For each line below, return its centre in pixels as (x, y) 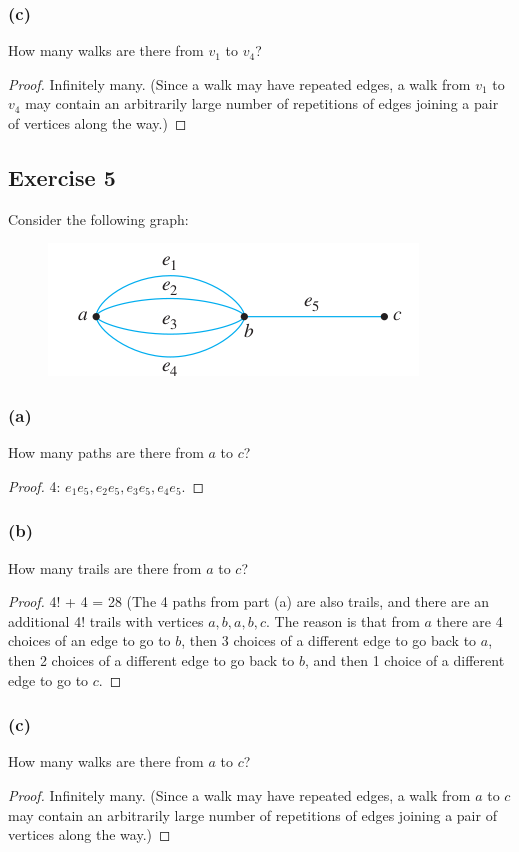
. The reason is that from (342, 620)
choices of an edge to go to (89, 640)
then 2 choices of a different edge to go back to (151, 659)
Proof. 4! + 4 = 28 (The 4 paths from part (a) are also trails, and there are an (249, 601)
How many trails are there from (105, 567)
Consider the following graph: (98, 218)
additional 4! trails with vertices (106, 620)
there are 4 (469, 620)
